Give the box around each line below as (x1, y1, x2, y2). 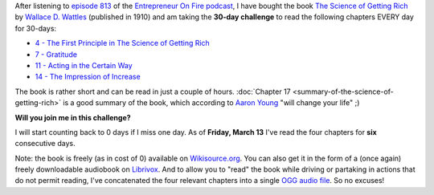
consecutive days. (14, 139, 76, 148)
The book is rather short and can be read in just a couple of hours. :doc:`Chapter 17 (14, 87, 291, 96)
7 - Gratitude (35, 49, 78, 59)
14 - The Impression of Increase (35, 72, 141, 82)
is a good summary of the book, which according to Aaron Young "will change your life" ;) (63, 98, 360, 108)
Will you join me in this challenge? (14, 112, 132, 122)
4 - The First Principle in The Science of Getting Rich (35, 39, 211, 48)
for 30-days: (14, 23, 56, 33)
